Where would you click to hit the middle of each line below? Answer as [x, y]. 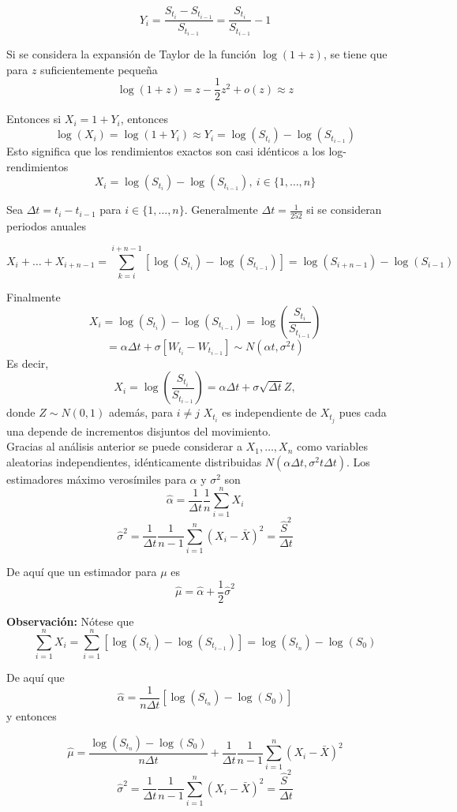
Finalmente [34, 297]
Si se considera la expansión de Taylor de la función [131, 54]
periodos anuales [46, 225]
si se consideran [344, 210]
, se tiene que [355, 54]
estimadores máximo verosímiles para [96, 479]
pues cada [363, 412]
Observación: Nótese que [70, 621]
